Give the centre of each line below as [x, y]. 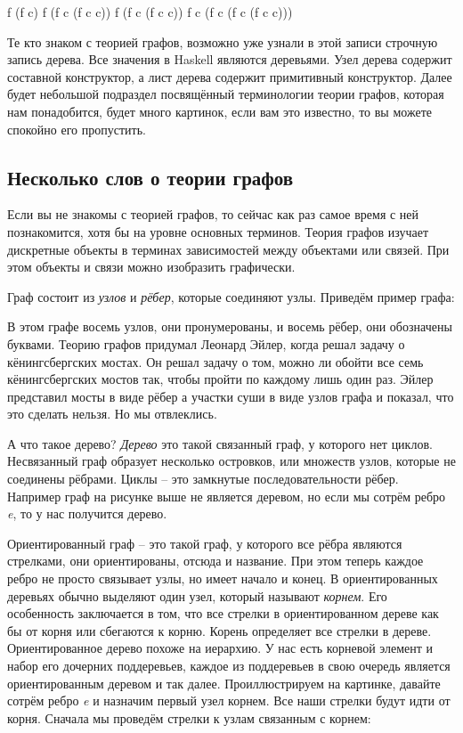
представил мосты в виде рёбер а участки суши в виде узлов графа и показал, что [231, 396]
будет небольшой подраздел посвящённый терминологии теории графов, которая [226, 94]
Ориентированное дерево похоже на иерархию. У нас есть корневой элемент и [220, 648]
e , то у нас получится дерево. [87, 513]
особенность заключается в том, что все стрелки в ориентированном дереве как [223, 613]
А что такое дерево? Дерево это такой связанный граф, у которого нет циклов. [220, 443]
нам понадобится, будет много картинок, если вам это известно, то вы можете [219, 111]
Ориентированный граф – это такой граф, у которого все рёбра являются [205, 543]
